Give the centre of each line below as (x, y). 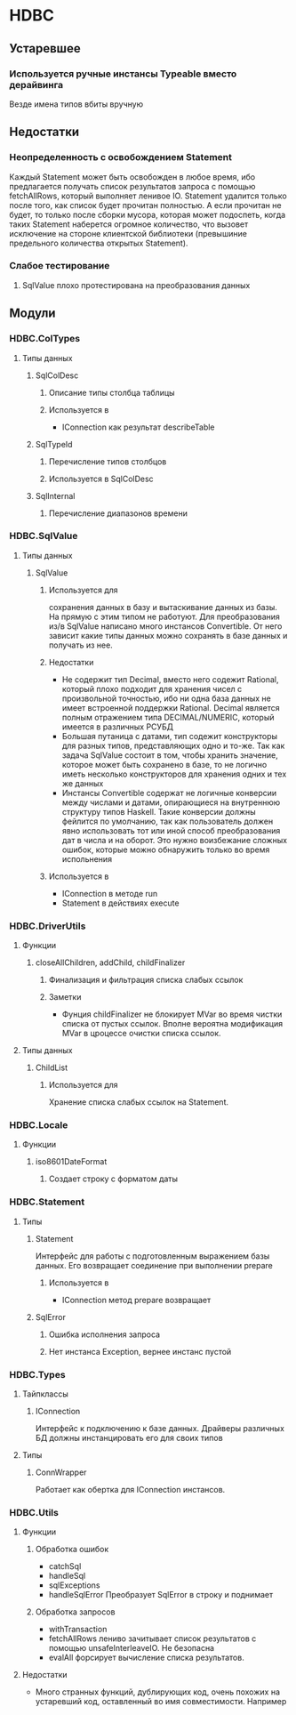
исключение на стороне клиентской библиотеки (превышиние (128, 233)
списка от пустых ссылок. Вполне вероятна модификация (172, 1024)
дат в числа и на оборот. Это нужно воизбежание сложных (174, 840)
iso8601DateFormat (71, 1162)
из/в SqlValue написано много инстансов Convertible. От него (165, 626)
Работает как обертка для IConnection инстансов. (130, 1490)
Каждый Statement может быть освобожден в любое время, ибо (132, 177)
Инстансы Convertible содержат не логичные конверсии (169, 793)
